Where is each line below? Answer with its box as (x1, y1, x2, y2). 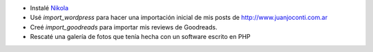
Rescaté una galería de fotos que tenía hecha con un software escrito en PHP (30, 33, 251, 41)
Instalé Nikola (30, 4, 69, 12)
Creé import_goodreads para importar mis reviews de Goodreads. (30, 23, 218, 31)
